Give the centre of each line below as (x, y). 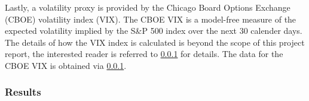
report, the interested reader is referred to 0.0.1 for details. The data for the (144, 54)
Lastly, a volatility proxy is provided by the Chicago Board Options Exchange (148, 7)
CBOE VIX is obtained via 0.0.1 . (66, 65)
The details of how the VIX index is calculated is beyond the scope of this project (155, 42)
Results (23, 92)
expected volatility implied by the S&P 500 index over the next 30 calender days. (154, 31)
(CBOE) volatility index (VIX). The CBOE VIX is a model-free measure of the (151, 19)
